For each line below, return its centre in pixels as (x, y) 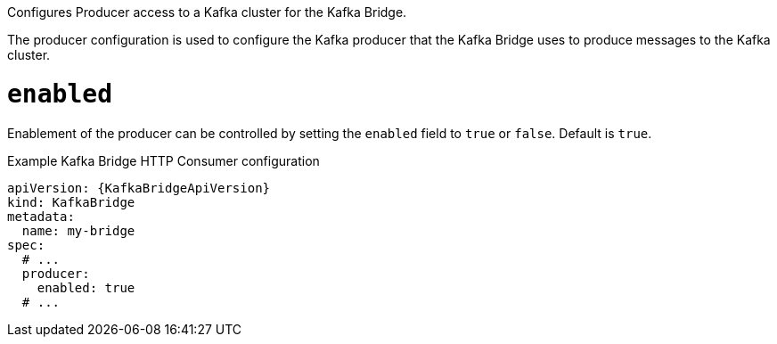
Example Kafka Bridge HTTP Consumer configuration (164, 160)
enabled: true (86, 287)
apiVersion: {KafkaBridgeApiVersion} (139, 188)
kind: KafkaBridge (71, 202)
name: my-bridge (78, 230)
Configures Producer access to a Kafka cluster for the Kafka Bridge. (207, 12)
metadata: (41, 216)
